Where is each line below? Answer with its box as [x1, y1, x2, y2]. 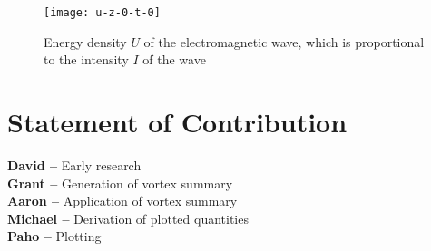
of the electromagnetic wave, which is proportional [143, 32, 425, 51]
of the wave [142, 50, 206, 69]
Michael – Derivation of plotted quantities [7, 208, 249, 227]
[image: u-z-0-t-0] [44, 6, 161, 19]
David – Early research [7, 155, 142, 174]
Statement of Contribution [7, 103, 348, 140]
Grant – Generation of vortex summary [7, 173, 233, 192]
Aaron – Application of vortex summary [7, 191, 238, 210]
